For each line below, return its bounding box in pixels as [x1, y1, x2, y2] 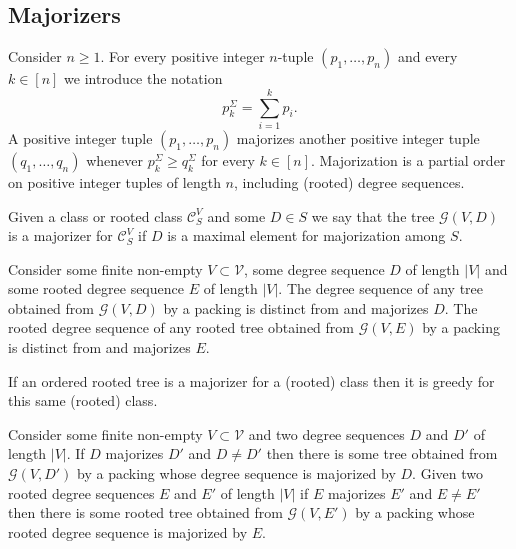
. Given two [412, 463, 483, 484]
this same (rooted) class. [8, 390, 158, 411]
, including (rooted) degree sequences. [234, 171, 465, 192]
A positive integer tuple [8, 127, 153, 148]
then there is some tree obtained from [266, 443, 498, 464]
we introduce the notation [64, 68, 223, 89]
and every [397, 46, 458, 67]
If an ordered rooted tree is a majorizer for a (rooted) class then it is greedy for [8, 370, 495, 391]
